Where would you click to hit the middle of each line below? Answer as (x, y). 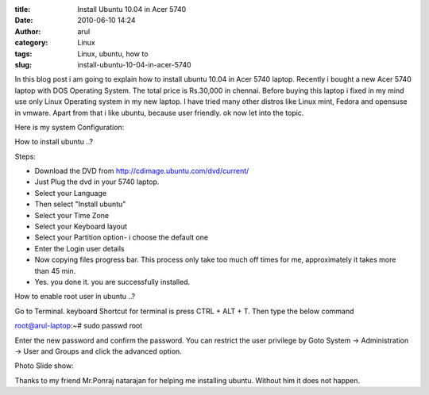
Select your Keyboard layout (81, 227)
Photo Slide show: (44, 366)
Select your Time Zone (72, 215)
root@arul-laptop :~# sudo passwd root (79, 326)
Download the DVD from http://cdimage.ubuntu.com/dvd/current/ (142, 171)
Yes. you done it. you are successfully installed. (112, 282)
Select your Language (71, 193)
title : (23, 9)
